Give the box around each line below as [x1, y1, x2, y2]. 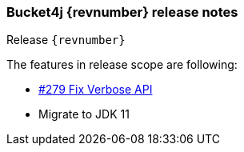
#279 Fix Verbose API [38, 82, 153, 97]
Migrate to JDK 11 [38, 107, 130, 122]
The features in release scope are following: [6, 58, 238, 72]
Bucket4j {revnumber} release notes [6, 4, 238, 20]
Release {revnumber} [6, 33, 126, 47]
